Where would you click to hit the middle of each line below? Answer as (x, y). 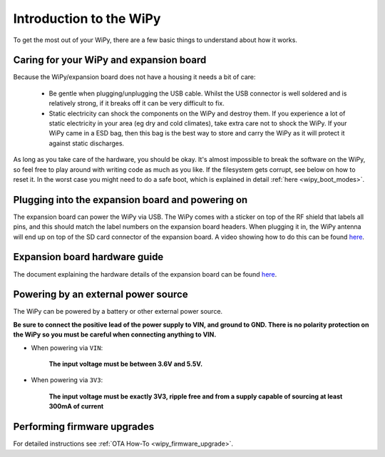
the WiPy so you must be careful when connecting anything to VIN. (115, 334)
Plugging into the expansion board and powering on (130, 200)
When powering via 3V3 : (67, 380)
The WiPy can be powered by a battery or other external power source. (118, 312)
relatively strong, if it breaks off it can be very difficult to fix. (137, 103)
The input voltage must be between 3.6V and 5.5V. (126, 364)
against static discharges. (87, 143)
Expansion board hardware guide (88, 257)
